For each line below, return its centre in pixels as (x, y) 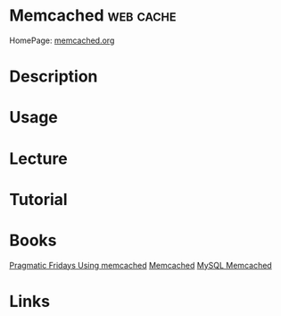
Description (54, 77)
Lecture (39, 158)
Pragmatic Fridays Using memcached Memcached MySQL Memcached (140, 265)
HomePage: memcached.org (62, 40)
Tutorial (39, 199)
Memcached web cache (93, 16)
